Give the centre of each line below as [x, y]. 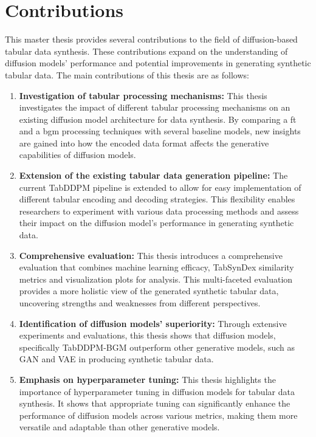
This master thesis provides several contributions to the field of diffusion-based [151, 39]
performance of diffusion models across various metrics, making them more [158, 415]
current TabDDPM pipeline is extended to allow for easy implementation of [160, 187]
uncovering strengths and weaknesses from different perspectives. [140, 303]
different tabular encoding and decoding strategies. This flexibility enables [157, 199]
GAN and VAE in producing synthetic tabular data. [116, 359]
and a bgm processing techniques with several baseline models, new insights [160, 131]
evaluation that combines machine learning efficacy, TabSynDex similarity [156, 267]
